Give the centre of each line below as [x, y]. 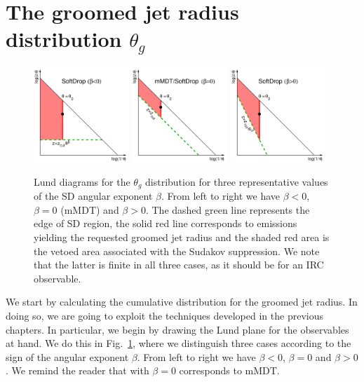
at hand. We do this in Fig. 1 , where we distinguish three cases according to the [178, 343]
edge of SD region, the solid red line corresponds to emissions [166, 223]
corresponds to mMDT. [229, 370]
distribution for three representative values [237, 181]
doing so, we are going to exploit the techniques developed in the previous [164, 316]
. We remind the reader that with [77, 370]
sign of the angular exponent [67, 356]
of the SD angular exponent [93, 196]
